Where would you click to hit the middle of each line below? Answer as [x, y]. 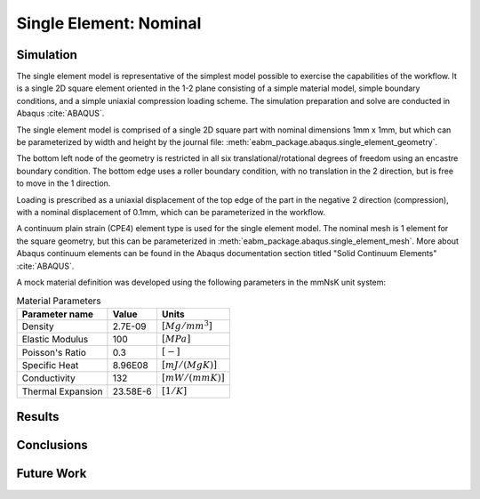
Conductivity [48, 378]
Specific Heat [50, 366]
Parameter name [57, 314]
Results [38, 417]
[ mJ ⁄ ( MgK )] [189, 365]
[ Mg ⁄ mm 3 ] [187, 325]
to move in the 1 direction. [64, 183]
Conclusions [52, 445]
